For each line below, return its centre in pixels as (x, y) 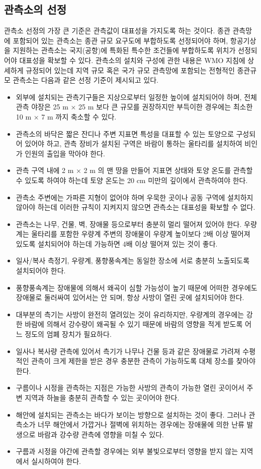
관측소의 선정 (35, 9)
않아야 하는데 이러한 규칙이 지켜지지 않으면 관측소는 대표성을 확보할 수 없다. (136, 207)
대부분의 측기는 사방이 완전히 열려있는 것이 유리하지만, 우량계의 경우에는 (130, 314)
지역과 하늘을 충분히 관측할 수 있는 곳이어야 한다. (102, 398)
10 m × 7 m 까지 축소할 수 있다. (66, 116)
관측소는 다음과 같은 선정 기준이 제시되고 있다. (86, 80)
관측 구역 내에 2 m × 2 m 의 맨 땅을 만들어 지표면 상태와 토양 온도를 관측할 (134, 170)
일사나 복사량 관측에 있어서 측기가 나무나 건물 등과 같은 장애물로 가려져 (128, 351)
